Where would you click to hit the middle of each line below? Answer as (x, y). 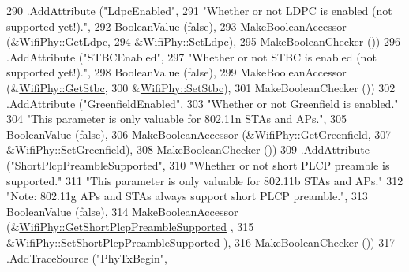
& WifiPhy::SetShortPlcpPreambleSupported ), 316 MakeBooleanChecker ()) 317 (201, 242)
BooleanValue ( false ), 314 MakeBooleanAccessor (122, 211)
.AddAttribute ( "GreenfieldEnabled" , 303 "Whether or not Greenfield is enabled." (203, 103)
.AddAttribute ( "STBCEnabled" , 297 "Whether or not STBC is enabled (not (191, 56)
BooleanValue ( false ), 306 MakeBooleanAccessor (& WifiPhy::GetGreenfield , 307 (199, 134)
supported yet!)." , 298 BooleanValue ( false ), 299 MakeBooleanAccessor (176, 72)
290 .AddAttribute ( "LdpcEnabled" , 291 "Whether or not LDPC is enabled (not (199, 10)
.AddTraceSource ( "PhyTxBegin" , (87, 257)
